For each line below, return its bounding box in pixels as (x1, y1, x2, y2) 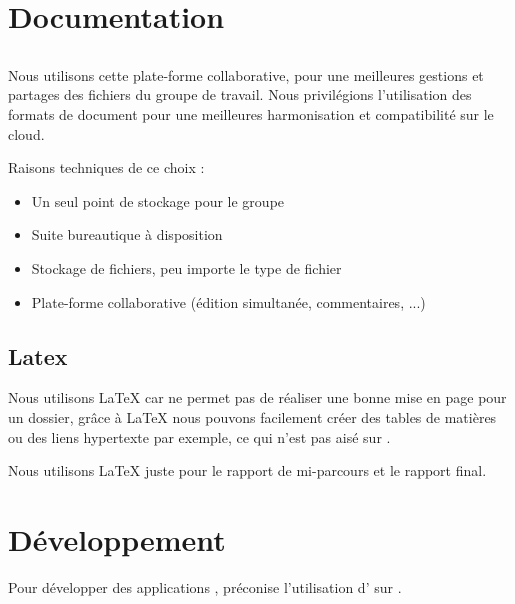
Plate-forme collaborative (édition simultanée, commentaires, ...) (31, 291, 426, 312)
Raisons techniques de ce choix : (8, 157, 205, 178)
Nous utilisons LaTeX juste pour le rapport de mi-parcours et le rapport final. (8, 460, 487, 481)
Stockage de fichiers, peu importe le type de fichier (31, 257, 342, 278)
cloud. (8, 123, 45, 144)
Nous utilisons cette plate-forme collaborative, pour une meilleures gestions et (8, 64, 484, 85)
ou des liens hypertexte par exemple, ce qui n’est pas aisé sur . (8, 426, 391, 447)
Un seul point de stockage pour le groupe (31, 190, 285, 211)
